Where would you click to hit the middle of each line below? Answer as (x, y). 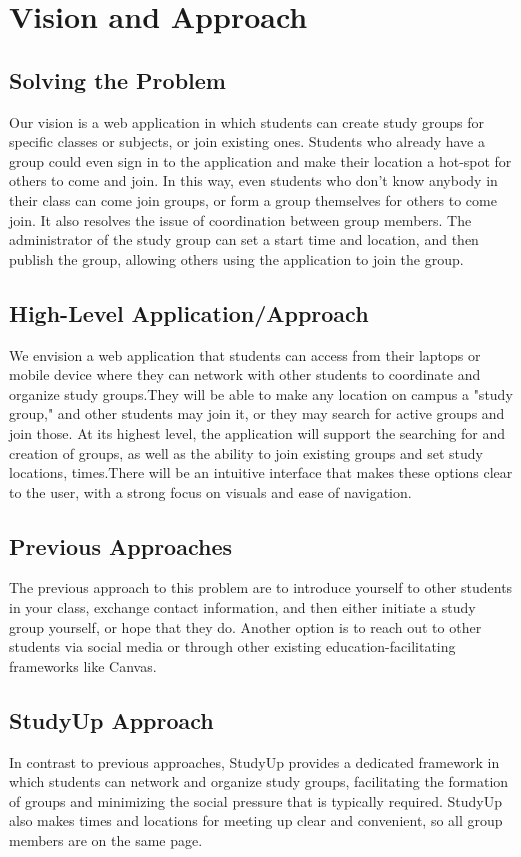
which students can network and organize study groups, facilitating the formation (259, 781)
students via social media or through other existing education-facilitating (232, 646)
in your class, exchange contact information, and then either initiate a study (242, 607)
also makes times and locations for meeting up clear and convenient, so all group (256, 820)
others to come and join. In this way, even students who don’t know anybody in (253, 180)
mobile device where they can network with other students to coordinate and (245, 374)
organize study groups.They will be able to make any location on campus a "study (261, 393)
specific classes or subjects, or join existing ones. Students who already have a (247, 141)
